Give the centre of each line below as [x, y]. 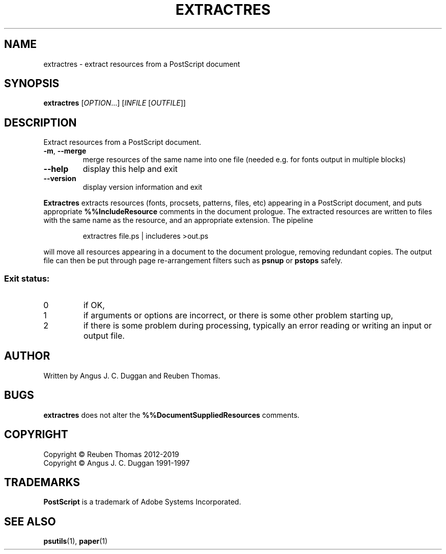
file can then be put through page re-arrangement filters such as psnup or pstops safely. [193, 261]
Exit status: [27, 278]
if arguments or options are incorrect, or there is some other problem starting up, [238, 316]
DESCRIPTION [40, 122]
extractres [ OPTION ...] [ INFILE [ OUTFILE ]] [115, 103]
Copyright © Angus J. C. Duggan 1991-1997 [117, 463]
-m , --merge [65, 151]
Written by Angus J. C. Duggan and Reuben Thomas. [132, 375]
